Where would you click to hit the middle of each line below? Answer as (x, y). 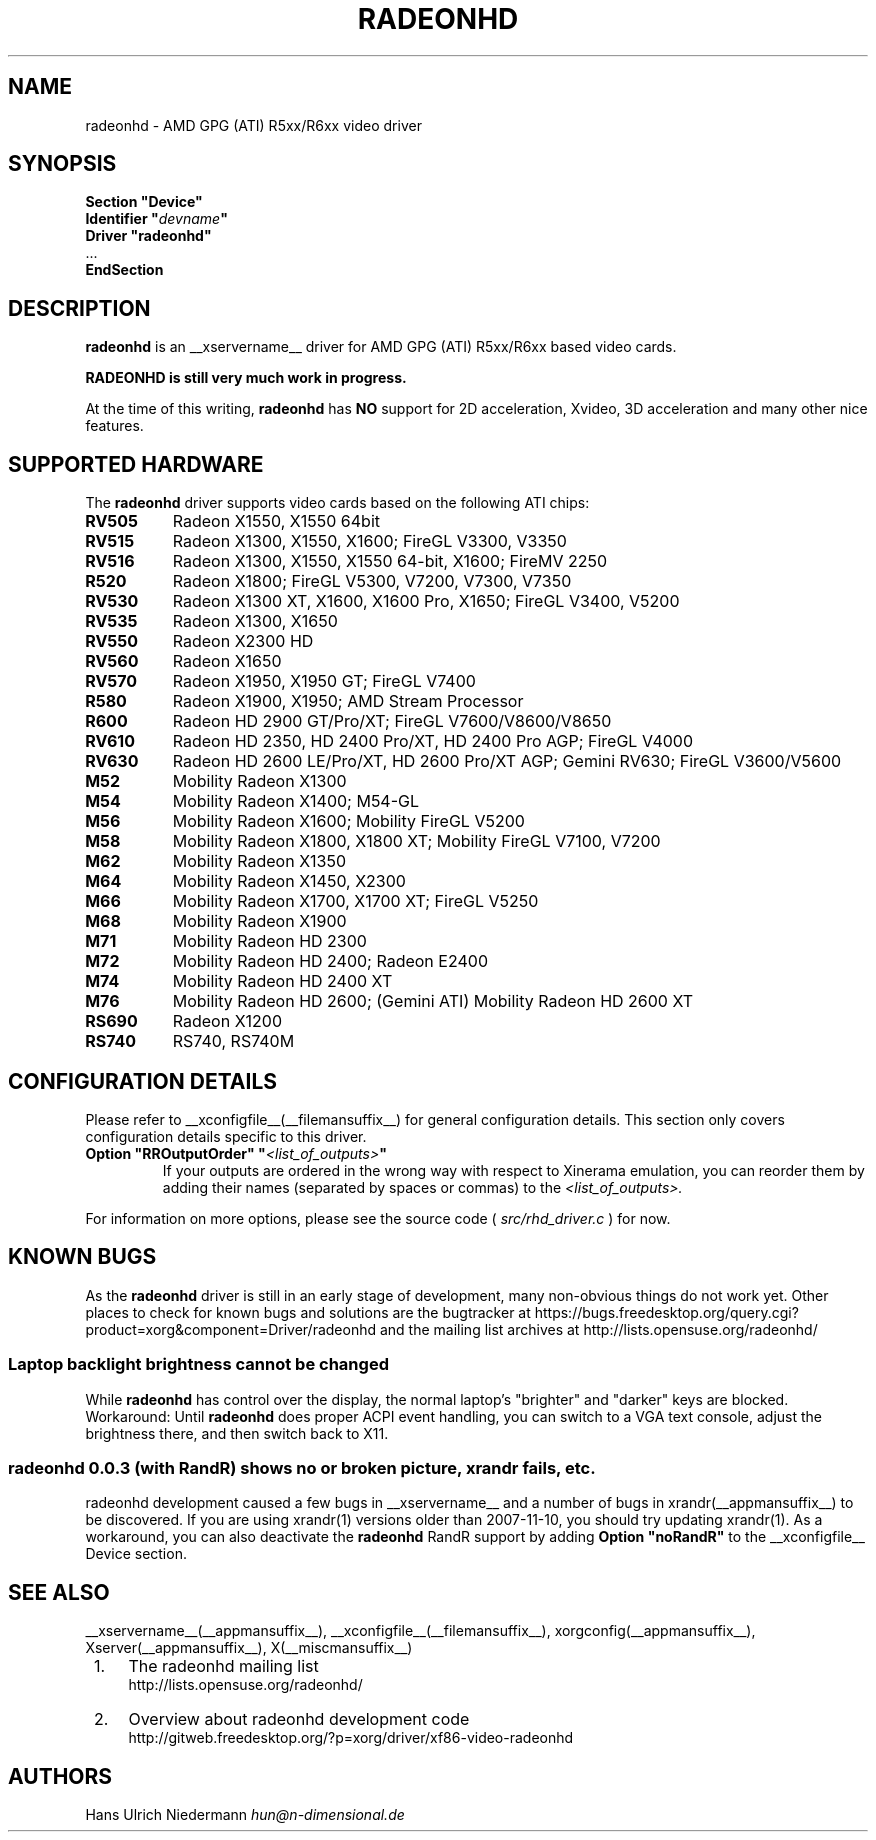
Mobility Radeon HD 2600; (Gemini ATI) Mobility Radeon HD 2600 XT (433, 1001)
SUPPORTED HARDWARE (136, 464)
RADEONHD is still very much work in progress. (246, 378)
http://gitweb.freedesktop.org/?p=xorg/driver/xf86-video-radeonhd (351, 1738)
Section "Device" (144, 202)
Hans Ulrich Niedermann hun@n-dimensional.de (245, 1814)
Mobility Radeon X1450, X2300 (289, 881)
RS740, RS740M (233, 1041)
